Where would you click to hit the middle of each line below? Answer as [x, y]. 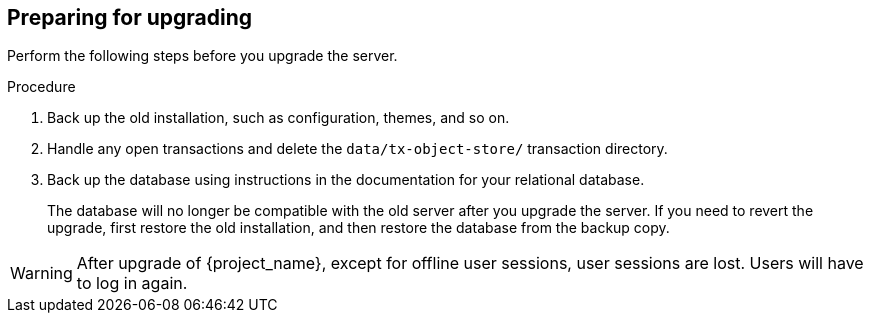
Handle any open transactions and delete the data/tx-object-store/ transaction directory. [357, 149]
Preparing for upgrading [130, 17]
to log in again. [132, 283]
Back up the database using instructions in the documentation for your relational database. [346, 180]
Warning [41, 273]
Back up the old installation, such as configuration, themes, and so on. [278, 118]
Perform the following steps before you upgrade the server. [202, 56]
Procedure [41, 87]
